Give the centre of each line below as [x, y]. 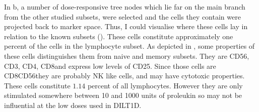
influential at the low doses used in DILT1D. [73, 105]
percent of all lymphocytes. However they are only [165, 85]
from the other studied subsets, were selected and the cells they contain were [122, 16]
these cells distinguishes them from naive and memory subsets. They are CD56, [127, 55]
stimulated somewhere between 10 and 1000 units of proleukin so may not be [123, 95]
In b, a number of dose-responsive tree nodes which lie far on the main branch [125, 7]
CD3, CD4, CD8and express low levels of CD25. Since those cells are [110, 66]
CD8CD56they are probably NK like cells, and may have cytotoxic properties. [124, 76]
